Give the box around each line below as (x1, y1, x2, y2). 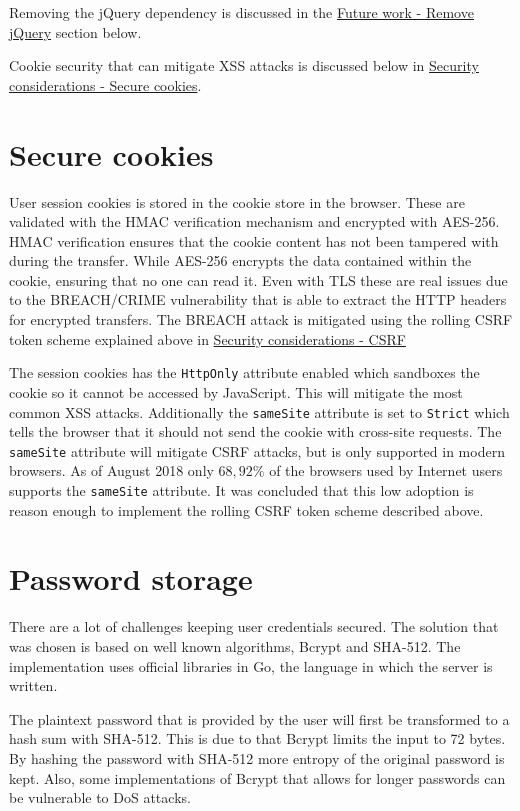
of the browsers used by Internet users (269, 460, 503, 481)
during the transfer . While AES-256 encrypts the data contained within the (9, 250, 472, 271)
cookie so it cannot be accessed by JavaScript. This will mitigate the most (9, 381, 463, 402)
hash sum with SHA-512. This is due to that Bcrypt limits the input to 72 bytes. (9, 728, 506, 749)
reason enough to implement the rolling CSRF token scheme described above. (9, 499, 484, 520)
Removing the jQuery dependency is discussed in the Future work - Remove (9, 2, 474, 22)
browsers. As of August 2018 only (9, 460, 214, 481)
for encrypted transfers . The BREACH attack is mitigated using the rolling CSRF (9, 309, 513, 330)
